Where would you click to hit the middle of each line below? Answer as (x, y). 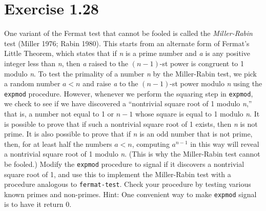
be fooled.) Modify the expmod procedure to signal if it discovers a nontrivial (124, 164)
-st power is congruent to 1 (202, 63)
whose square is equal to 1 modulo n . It (197, 113)
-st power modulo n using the (216, 83)
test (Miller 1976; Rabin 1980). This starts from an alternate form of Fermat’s (127, 43)
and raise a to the (110, 83)
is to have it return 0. (38, 204)
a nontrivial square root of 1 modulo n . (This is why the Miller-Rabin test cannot (132, 154)
